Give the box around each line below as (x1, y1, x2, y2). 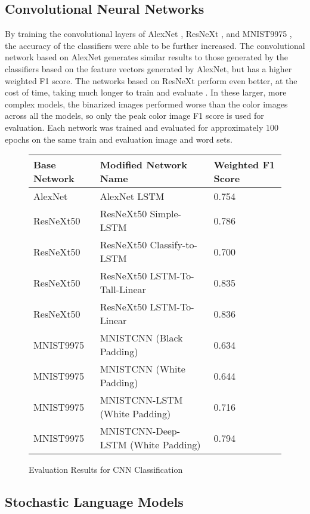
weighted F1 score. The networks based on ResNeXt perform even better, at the (5, 74, 297, 87)
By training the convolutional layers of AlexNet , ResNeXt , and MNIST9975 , (5, 27, 292, 40)
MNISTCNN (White (100, 362, 185, 376)
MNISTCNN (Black (100, 331, 183, 345)
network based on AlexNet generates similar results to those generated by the (5, 51, 289, 63)
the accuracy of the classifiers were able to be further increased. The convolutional (5, 39, 305, 51)
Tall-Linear (100, 282, 146, 297)
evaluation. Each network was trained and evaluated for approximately (5, 121, 263, 133)
